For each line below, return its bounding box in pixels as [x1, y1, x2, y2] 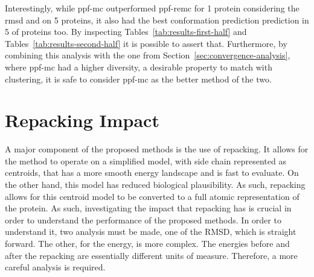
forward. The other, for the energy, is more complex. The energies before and [5, 237, 290, 250]
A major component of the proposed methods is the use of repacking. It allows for [5, 143, 309, 155]
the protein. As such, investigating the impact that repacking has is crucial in [5, 202, 292, 214]
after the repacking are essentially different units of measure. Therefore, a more [5, 249, 298, 261]
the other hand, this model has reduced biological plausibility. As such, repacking [5, 178, 306, 191]
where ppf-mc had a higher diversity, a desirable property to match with [5, 60, 272, 73]
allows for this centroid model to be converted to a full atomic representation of [5, 190, 300, 202]
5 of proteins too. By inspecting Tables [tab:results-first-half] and [5, 25, 247, 38]
